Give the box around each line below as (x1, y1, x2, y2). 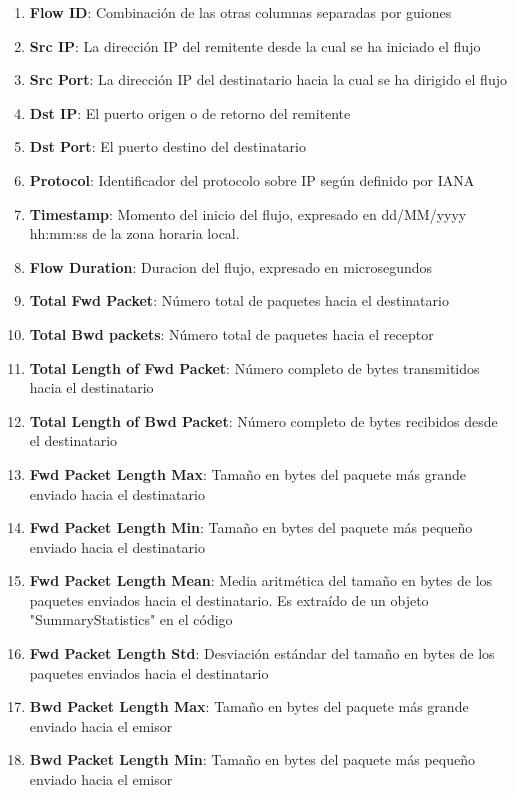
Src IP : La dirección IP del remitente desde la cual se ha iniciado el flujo (29, 35, 481, 56)
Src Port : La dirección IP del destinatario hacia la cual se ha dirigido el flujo (29, 69, 507, 90)
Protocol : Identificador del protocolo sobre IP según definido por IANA (29, 169, 475, 190)
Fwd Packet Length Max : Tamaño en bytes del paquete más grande (29, 463, 466, 484)
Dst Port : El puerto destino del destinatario (29, 136, 306, 157)
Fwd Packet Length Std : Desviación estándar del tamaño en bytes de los (29, 643, 495, 664)
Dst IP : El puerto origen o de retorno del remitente (29, 102, 351, 123)
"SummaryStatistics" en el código (29, 609, 233, 630)
